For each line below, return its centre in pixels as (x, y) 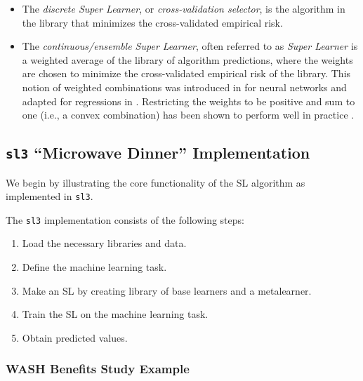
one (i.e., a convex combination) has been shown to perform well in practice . (188, 115)
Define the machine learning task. (94, 267)
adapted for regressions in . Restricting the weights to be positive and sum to (189, 101)
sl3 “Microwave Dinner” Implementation (158, 153)
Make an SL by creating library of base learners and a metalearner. (167, 290)
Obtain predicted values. (75, 337)
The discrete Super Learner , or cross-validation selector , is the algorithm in (184, 8)
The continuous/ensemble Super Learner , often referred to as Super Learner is (190, 46)
